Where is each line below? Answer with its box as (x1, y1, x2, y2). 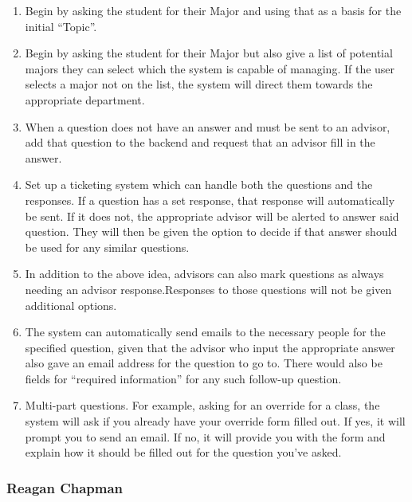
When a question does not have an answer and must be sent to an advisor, (25, 118, 390, 135)
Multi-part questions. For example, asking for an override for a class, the (25, 397, 380, 414)
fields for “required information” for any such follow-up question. (25, 370, 342, 386)
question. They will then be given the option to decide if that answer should (25, 223, 398, 240)
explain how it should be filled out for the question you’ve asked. (25, 444, 342, 461)
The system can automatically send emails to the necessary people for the (25, 324, 386, 340)
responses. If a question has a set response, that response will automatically (25, 191, 395, 208)
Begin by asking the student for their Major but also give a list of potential (25, 45, 393, 61)
